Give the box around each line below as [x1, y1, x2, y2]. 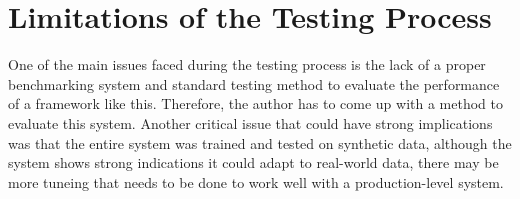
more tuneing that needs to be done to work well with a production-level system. [8, 171, 504, 192]
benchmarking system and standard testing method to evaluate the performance [8, 73, 500, 94]
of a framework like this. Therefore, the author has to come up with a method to [8, 93, 503, 114]
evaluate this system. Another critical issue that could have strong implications [8, 112, 493, 133]
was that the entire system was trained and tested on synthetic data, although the [8, 132, 512, 153]
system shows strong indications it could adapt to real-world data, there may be [8, 152, 499, 173]
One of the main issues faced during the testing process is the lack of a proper [8, 54, 486, 75]
